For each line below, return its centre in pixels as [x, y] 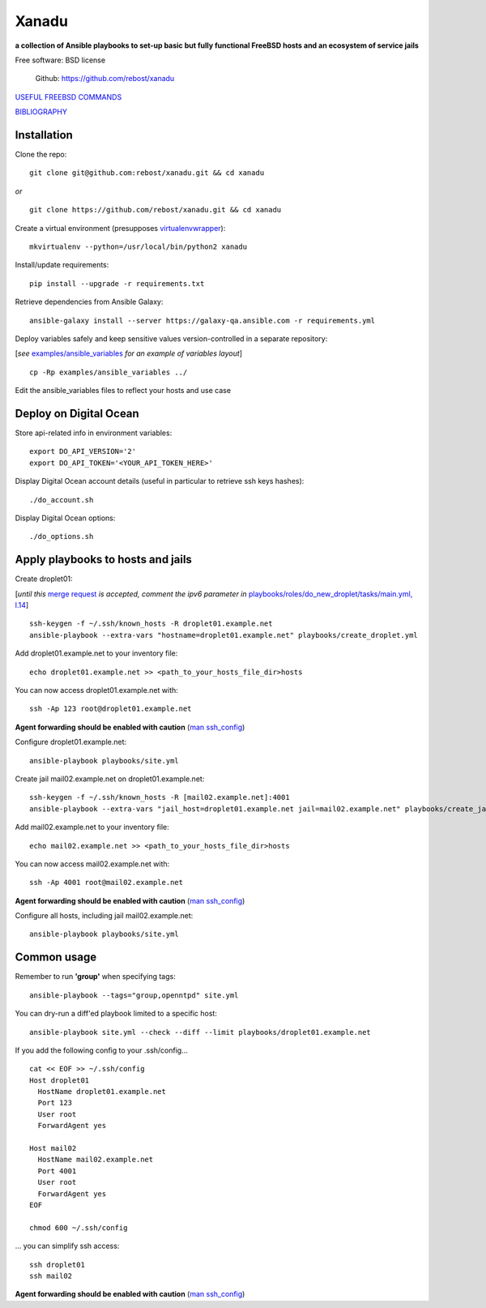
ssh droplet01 [57, 1265]
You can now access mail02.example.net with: [92, 864]
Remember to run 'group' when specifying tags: [95, 977]
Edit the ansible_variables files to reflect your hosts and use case [123, 391]
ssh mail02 [51, 1276]
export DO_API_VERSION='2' [83, 451]
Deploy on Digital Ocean [77, 413]
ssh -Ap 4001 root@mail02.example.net [107, 883]
